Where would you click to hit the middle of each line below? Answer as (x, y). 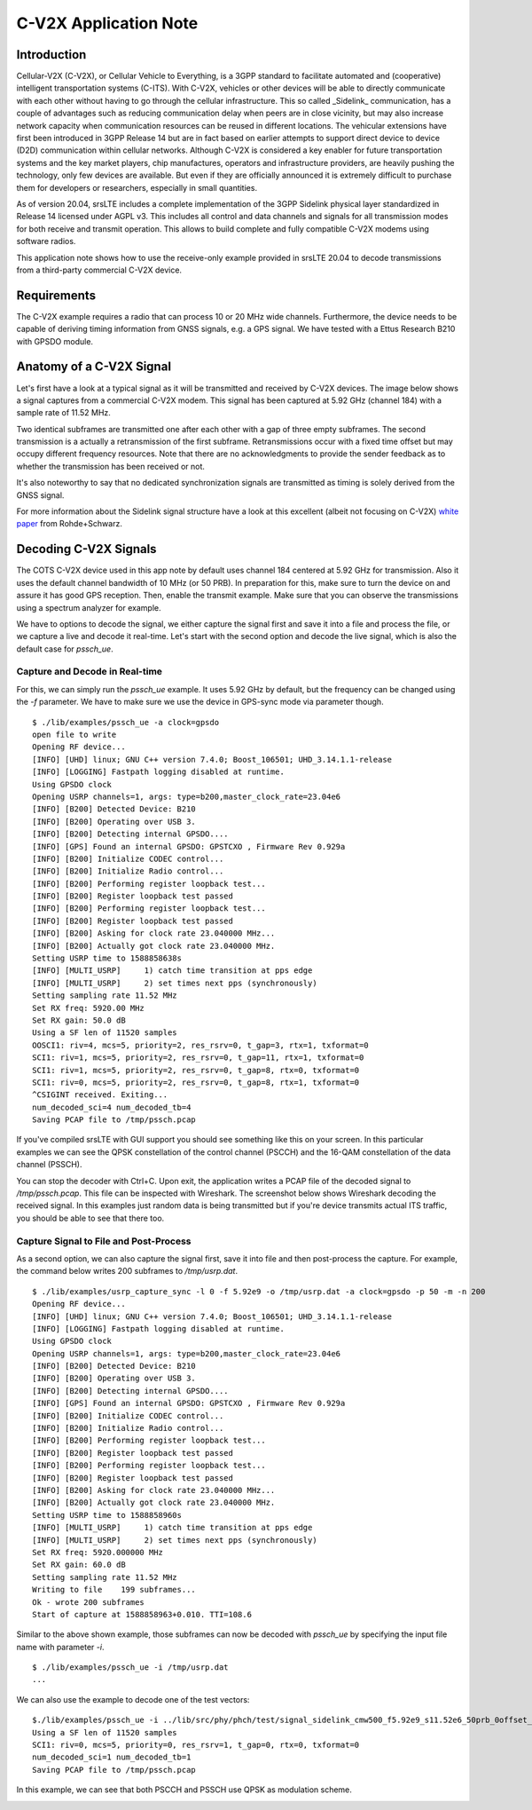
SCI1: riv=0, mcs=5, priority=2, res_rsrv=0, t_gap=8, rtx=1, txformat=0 (196, 1082)
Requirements (56, 295)
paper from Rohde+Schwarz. (70, 524)
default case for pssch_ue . (65, 649)
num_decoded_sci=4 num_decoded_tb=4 (112, 1107)
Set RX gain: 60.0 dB (79, 1565)
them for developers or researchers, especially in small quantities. (137, 187)
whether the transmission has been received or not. (111, 466)
